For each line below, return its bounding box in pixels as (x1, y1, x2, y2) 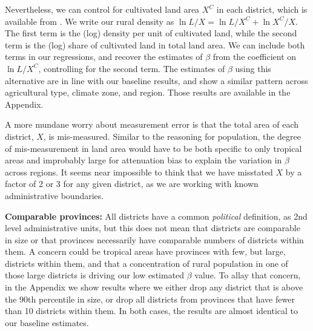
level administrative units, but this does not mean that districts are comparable (5, 221, 300, 234)
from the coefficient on (213, 50, 297, 63)
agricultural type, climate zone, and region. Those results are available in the (5, 86, 291, 99)
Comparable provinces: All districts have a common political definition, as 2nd (5, 209, 308, 222)
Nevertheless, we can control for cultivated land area (5, 3, 200, 15)
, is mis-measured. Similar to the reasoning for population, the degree (43, 129, 301, 142)
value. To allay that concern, (194, 269, 301, 281)
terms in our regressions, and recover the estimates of (5, 50, 203, 63)
